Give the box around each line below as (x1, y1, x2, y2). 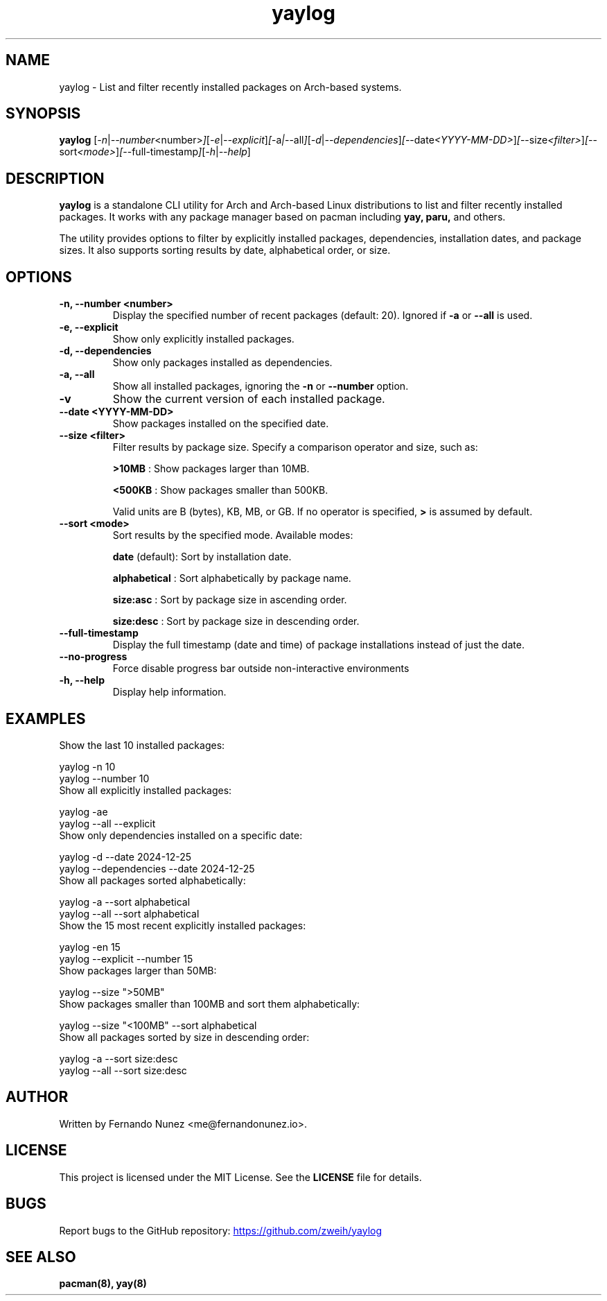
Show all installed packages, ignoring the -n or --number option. (112, 380, 409, 393)
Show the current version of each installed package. (112, 392, 385, 406)
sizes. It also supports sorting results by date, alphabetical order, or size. (59, 244, 391, 257)
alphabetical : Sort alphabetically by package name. (112, 572, 351, 585)
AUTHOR (6, 1088, 69, 1106)
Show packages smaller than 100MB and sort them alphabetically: (59, 997, 360, 1010)
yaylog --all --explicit (59, 817, 156, 829)
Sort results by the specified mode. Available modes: (112, 529, 353, 542)
